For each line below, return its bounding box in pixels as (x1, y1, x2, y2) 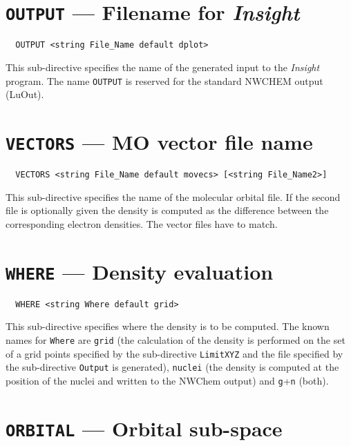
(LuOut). (6, 87, 44, 101)
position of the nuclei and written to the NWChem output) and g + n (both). (6, 373, 329, 387)
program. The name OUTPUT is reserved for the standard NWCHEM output (6, 73, 323, 88)
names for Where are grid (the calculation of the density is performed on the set (6, 332, 345, 347)
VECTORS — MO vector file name (6, 127, 313, 155)
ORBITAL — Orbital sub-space (6, 414, 283, 442)
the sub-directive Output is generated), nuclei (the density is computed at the (6, 360, 339, 374)
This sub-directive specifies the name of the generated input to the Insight (6, 59, 320, 74)
